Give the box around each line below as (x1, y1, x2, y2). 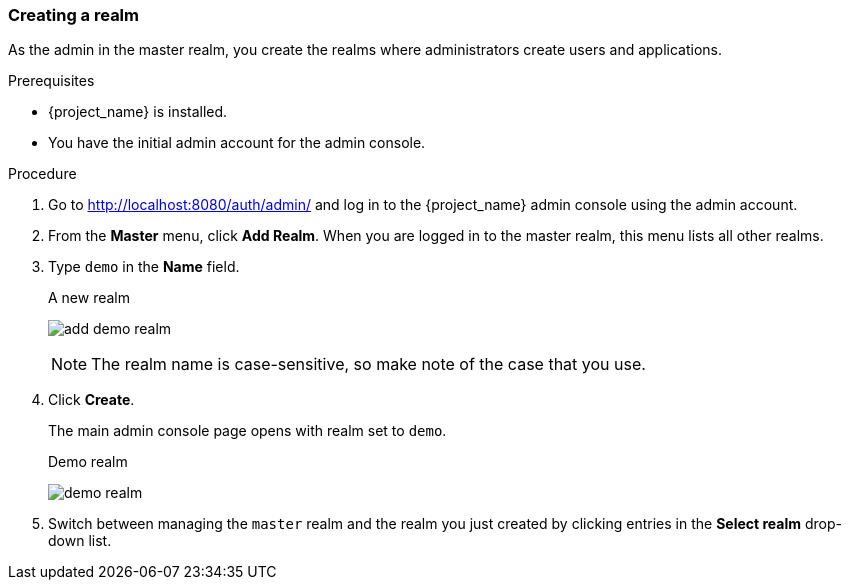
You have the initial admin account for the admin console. (48, 134, 426, 152)
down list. (48, 532, 112, 550)
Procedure (8, 165, 77, 183)
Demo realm (48, 453, 128, 471)
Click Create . (48, 391, 135, 409)
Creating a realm (8, 5, 139, 25)
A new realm (48, 289, 131, 307)
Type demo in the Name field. (48, 258, 240, 276)
